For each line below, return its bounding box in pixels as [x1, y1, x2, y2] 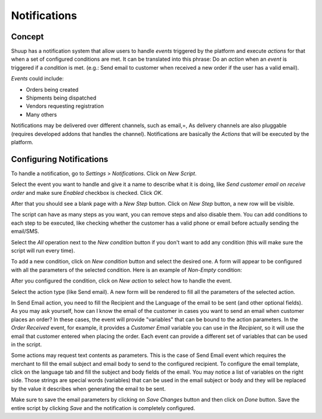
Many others [26, 111, 57, 118]
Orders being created [26, 86, 79, 93]
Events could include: [11, 75, 64, 82]
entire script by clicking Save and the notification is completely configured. [11, 404, 196, 411]
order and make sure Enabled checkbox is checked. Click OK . [11, 189, 163, 196]
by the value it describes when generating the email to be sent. [11, 385, 166, 392]
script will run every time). [11, 247, 75, 254]
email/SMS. [11, 228, 39, 235]
